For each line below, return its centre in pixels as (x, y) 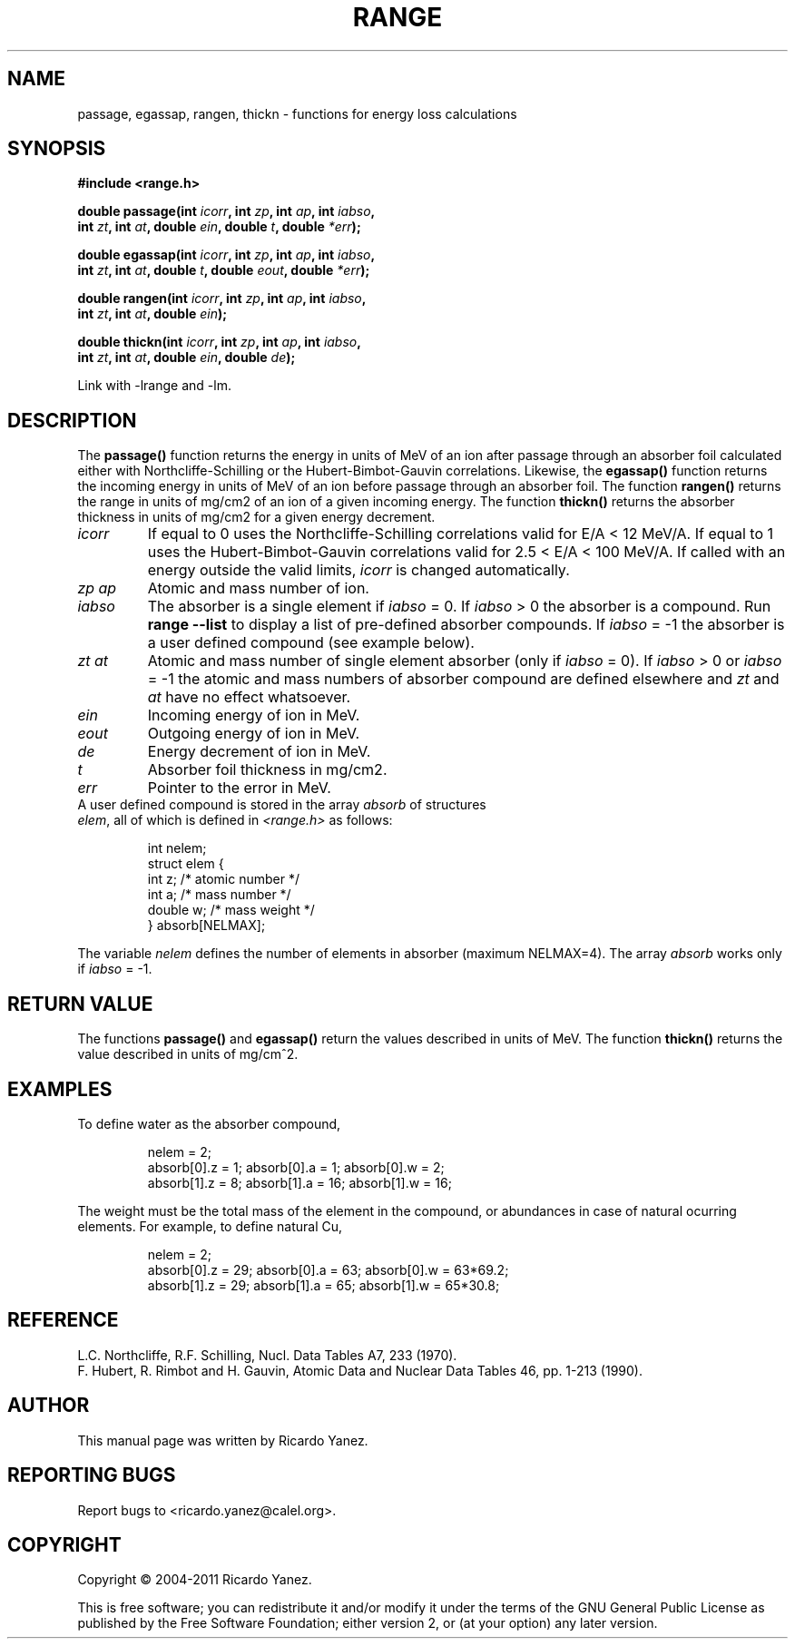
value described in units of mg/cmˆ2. (188, 1054)
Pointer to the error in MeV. (239, 788)
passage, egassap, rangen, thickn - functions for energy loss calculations (297, 113)
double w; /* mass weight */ (231, 910)
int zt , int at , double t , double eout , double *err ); (224, 270)
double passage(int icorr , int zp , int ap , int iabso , (226, 211)
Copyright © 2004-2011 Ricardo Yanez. (195, 1580)
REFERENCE (63, 1320)
